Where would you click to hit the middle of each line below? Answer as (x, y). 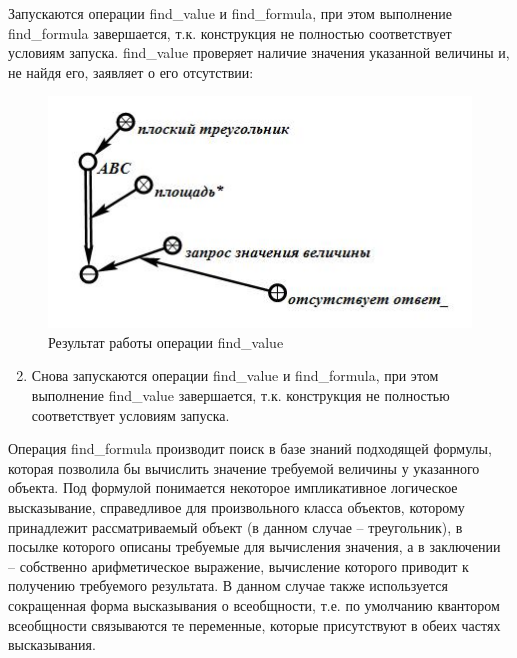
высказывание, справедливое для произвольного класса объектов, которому (236, 507)
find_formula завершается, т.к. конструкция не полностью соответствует (230, 32)
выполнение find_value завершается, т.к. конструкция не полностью (240, 395)
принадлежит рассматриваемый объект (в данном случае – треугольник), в (235, 526)
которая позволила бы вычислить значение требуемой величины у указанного (244, 467)
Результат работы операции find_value (166, 341)
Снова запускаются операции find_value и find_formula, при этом (235, 375)
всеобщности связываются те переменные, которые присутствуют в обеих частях (254, 624)
